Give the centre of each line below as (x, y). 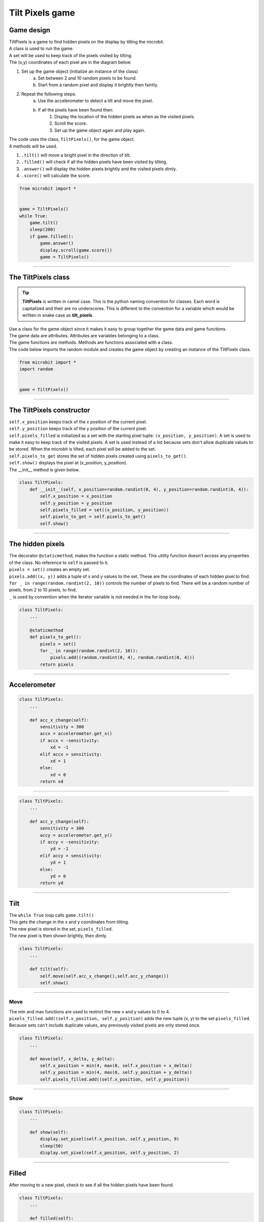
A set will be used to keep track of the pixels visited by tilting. (71, 55)
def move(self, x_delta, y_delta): (72, 1059)
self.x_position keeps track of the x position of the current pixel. (78, 422)
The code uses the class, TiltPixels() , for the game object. (72, 139)
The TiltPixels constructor (50, 410)
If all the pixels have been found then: (76, 109)
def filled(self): (52, 1218)
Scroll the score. (71, 123)
